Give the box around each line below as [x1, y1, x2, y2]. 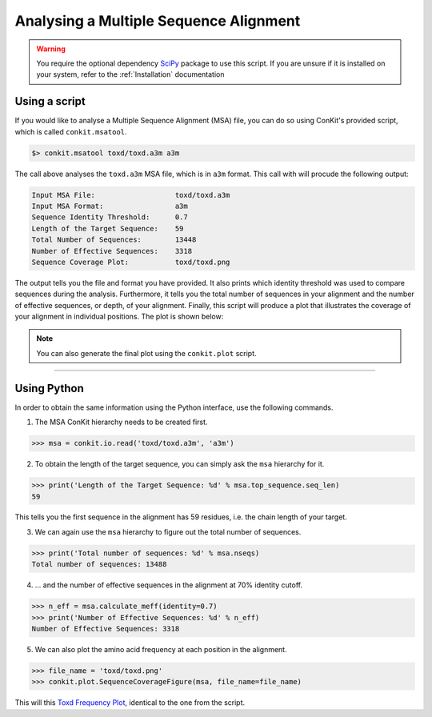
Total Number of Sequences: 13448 [31, 235, 197, 244]
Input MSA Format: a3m [31, 201, 188, 210]
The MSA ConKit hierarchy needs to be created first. [34, 417, 208, 427]
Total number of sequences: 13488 [31, 560, 167, 569]
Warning [36, 44, 66, 54]
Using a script [14, 94, 86, 108]
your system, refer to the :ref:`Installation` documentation [36, 70, 225, 79]
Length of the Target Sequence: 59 [31, 224, 184, 233]
